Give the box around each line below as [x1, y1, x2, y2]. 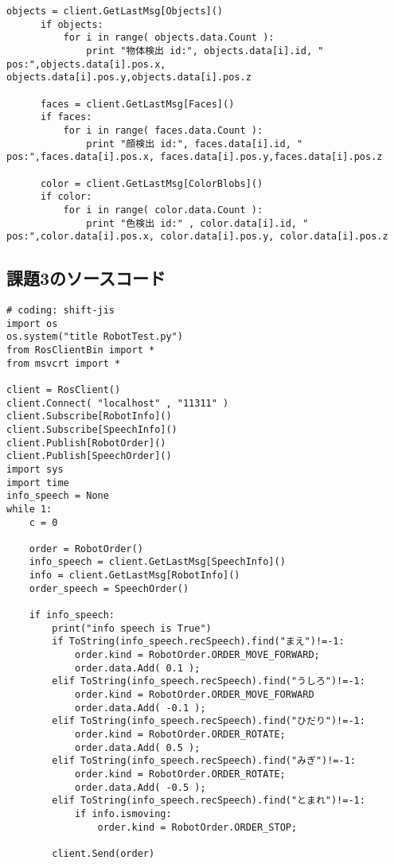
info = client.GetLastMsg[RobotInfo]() [29, 570, 240, 582]
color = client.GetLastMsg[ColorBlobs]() [40, 177, 263, 189]
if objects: [40, 18, 103, 30]
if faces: [40, 111, 92, 123]
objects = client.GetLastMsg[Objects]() [6, 6, 224, 17]
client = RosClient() [6, 383, 121, 395]
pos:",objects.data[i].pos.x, [6, 58, 166, 70]
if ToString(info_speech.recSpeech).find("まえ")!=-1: [52, 636, 345, 648]
